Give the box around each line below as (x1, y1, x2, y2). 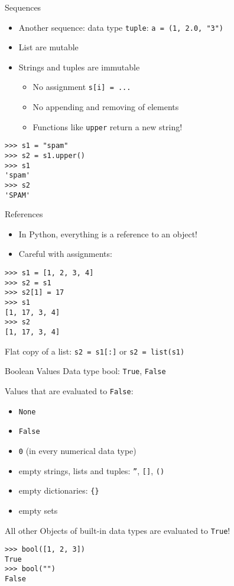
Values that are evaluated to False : (5, 384, 134, 397)
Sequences (5, 1, 41, 13)
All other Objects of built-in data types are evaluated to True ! (5, 524, 230, 536)
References (5, 208, 43, 220)
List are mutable (18, 41, 79, 53)
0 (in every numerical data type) (18, 444, 136, 456)
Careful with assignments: (18, 247, 112, 260)
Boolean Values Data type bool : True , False (5, 365, 166, 377)
